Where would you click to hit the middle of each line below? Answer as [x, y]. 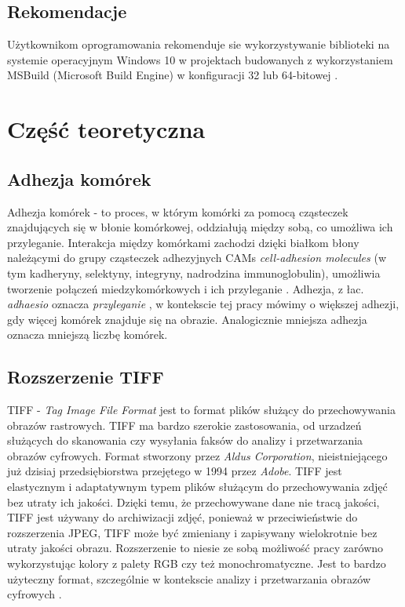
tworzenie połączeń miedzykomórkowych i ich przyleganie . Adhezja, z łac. [186, 288]
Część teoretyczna [106, 129]
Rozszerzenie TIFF [86, 377]
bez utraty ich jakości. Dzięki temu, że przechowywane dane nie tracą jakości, [193, 502]
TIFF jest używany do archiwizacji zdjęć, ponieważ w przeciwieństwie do [182, 517]
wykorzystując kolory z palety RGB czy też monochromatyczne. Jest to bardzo [197, 563]
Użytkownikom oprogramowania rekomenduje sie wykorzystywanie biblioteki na [199, 44]
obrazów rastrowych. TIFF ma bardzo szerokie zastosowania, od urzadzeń [184, 425]
